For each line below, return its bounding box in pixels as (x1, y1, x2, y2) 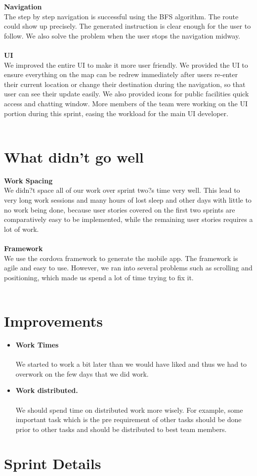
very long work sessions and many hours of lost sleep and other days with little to (4, 195, 252, 205)
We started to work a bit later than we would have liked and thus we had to (15, 359, 247, 369)
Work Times (15, 340, 59, 350)
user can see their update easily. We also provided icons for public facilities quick (4, 88, 249, 99)
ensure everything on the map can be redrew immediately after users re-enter (4, 69, 238, 80)
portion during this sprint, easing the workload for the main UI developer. (4, 108, 228, 118)
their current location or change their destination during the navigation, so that (4, 79, 246, 89)
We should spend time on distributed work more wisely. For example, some (15, 404, 243, 415)
